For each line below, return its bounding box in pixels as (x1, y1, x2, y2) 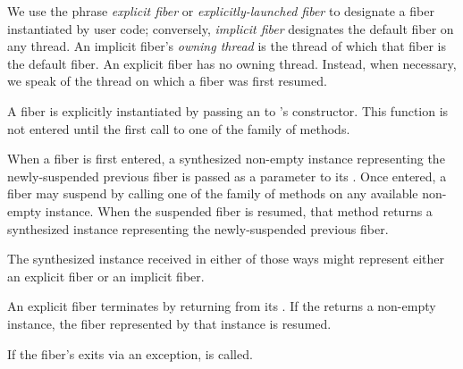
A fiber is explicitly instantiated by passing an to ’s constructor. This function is (7, 101, 449, 120)
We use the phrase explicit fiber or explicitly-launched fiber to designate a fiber (7, 2, 434, 20)
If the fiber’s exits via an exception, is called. (7, 344, 253, 363)
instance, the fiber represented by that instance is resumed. (7, 314, 332, 332)
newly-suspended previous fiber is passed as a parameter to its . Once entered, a (7, 166, 447, 185)
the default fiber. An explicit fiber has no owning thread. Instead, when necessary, (7, 54, 457, 72)
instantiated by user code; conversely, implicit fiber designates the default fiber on (7, 19, 454, 38)
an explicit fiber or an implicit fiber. (7, 266, 205, 285)
